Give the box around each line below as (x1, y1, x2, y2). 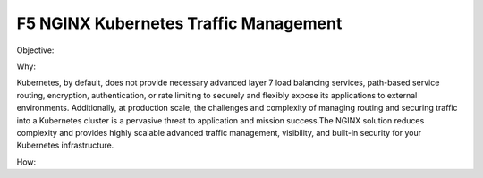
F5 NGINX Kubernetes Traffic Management (16, 13, 343, 33)
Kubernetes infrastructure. (16, 140, 114, 151)
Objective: (16, 45, 55, 55)
